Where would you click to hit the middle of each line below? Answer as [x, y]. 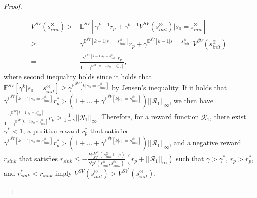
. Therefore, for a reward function [148, 116]
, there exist [228, 116]
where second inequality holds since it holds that [78, 76]
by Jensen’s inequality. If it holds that [169, 88]
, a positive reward [51, 130]
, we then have [191, 100]
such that [190, 158]
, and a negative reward [205, 143]
